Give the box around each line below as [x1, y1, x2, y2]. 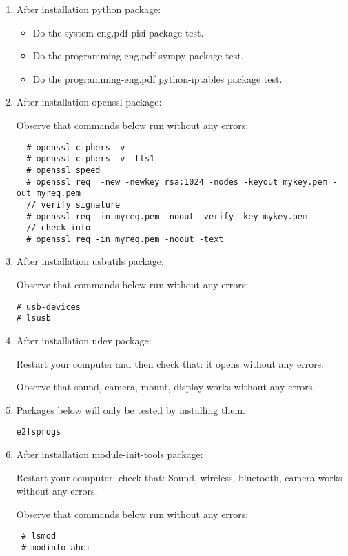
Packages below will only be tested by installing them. [16, 402, 245, 417]
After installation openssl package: [16, 95, 162, 109]
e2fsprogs [16, 427, 61, 437]
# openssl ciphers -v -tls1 [26, 154, 155, 164]
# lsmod [21, 531, 57, 542]
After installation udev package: [16, 332, 152, 347]
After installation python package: [16, 2, 161, 16]
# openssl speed [26, 165, 101, 175]
